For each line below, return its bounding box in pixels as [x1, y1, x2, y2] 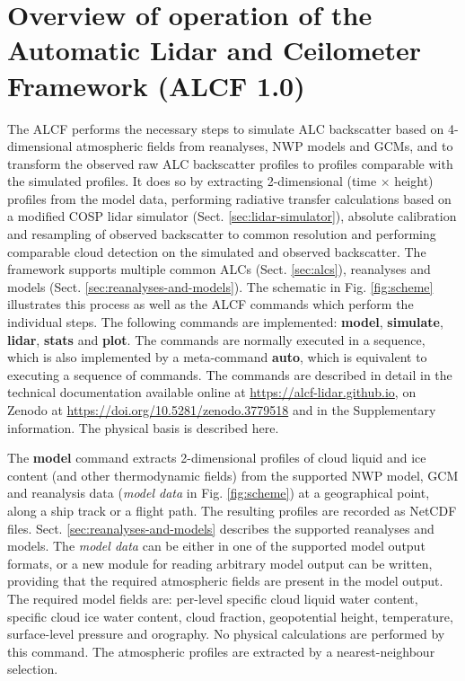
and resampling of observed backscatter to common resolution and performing [7, 225, 436, 243]
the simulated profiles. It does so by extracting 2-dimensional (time [7, 172, 377, 190]
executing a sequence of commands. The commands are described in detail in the [7, 365, 452, 384]
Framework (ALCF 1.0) [7, 66, 305, 103]
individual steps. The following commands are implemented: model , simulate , [7, 313, 443, 332]
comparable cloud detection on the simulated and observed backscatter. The [7, 242, 426, 261]
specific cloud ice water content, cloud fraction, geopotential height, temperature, [7, 606, 453, 625]
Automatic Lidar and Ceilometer [7, 31, 422, 68]
